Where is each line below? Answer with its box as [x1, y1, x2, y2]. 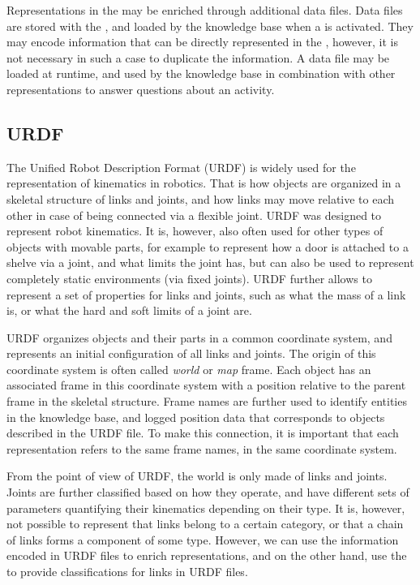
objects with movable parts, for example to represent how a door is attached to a [6, 238, 409, 255]
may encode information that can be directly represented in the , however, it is [6, 33, 398, 50]
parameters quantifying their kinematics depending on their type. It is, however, [6, 499, 405, 516]
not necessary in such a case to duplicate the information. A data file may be [6, 49, 390, 66]
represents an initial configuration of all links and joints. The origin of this [6, 345, 376, 362]
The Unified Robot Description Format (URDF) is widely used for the [6, 158, 356, 175]
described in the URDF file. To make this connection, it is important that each [6, 424, 399, 441]
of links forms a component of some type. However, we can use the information [6, 531, 399, 548]
